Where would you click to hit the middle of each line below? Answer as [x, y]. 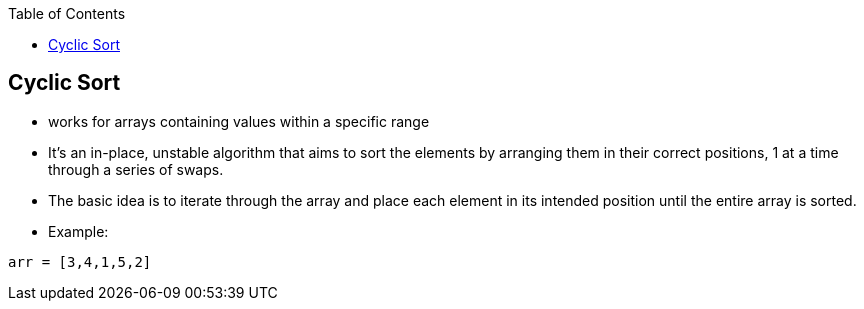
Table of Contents [67, 13]
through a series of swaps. [136, 169]
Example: [78, 231]
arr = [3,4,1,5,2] [80, 261]
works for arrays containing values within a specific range [239, 121]
